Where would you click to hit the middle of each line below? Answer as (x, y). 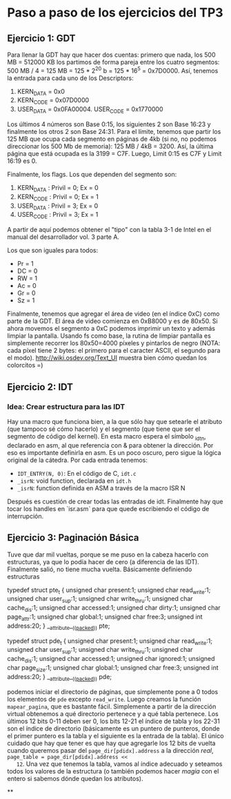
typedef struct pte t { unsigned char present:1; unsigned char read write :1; (109, 590)
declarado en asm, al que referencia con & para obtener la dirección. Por (110, 445)
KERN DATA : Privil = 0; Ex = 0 (58, 189)
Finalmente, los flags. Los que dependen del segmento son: (92, 175)
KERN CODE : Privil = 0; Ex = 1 (58, 197)
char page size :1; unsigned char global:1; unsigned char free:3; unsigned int (113, 668)
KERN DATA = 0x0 (41, 92)
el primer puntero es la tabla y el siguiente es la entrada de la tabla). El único (115, 735)
